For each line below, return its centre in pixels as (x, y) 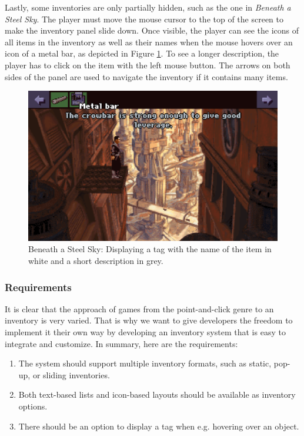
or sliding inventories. (71, 374)
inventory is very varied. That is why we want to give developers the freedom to (149, 320)
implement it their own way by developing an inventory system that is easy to (145, 331)
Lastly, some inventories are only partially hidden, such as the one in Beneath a (148, 7)
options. (33, 406)
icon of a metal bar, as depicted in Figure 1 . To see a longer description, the (142, 53)
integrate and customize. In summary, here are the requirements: (121, 343)
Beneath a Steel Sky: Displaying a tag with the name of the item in (150, 249)
